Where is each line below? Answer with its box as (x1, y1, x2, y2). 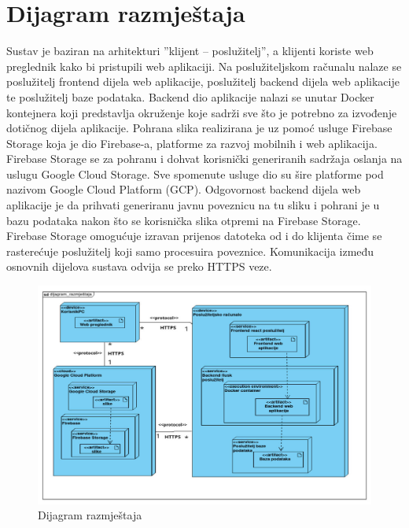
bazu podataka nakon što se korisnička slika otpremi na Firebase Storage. (6, 212, 361, 228)
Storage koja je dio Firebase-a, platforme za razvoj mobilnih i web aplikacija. (6, 135, 378, 151)
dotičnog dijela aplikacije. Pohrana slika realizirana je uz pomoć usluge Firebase (6, 120, 392, 136)
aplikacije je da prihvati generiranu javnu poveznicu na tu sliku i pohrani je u (6, 197, 380, 213)
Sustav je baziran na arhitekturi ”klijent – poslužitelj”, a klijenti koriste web (6, 42, 374, 59)
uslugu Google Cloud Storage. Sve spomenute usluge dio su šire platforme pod (6, 165, 384, 182)
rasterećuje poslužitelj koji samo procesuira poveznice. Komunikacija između (6, 242, 374, 259)
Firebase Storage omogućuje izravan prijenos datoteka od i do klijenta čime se (6, 227, 382, 244)
